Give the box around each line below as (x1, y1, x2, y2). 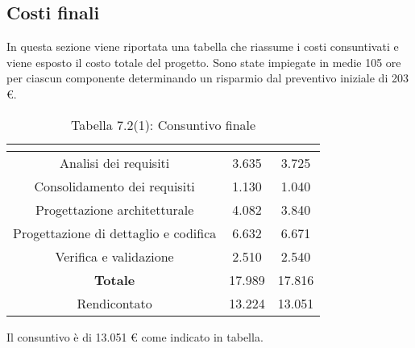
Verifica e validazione (55, 246, 174, 266)
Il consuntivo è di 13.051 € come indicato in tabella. (6, 328, 264, 345)
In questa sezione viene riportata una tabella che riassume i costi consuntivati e (6, 38, 399, 55)
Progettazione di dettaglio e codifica (13, 223, 217, 242)
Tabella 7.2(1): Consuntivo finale (71, 115, 256, 134)
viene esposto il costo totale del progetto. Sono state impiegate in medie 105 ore (6, 53, 401, 70)
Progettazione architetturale (35, 199, 194, 219)
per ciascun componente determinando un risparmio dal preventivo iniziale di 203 (6, 69, 409, 86)
